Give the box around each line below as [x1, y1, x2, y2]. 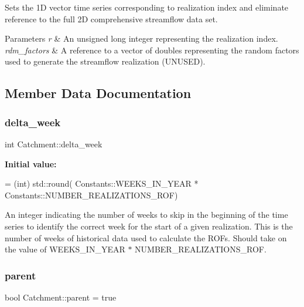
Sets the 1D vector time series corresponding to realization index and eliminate [5, 1, 289, 13]
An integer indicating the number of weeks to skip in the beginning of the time [5, 208, 288, 221]
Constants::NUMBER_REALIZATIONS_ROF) [5, 188, 178, 201]
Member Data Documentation [5, 84, 192, 102]
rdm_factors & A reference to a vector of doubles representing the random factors [5, 43, 299, 56]
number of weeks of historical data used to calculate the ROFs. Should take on [5, 231, 287, 244]
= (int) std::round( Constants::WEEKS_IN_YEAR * [5, 177, 199, 190]
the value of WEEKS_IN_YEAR [5, 243, 125, 255]
